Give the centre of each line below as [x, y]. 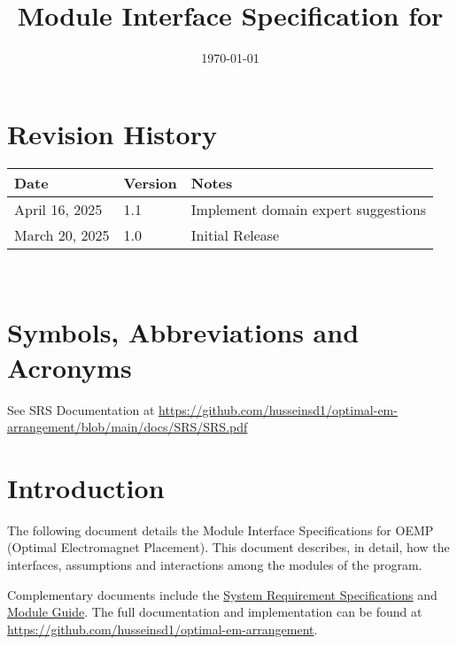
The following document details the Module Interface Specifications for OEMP [221, 530]
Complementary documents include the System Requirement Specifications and [222, 594]
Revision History [112, 133]
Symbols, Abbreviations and [183, 332]
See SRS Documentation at [81, 409]
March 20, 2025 [62, 234]
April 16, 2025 [58, 209]
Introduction [86, 487]
